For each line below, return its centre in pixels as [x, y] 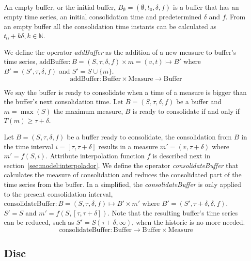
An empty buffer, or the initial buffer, [60, 7]
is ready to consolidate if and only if [186, 111]
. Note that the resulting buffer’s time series [173, 212]
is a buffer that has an [206, 7]
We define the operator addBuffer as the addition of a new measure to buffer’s [120, 52]
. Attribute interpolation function [95, 156]
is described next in [181, 156]
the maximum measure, [88, 111]
